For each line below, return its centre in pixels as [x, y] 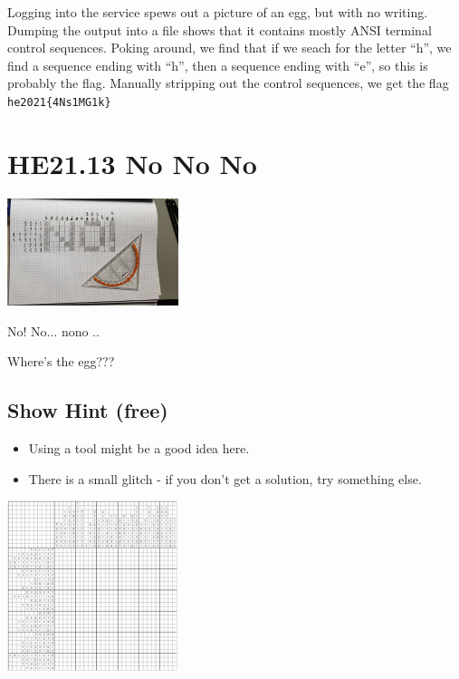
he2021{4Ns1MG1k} [59, 102]
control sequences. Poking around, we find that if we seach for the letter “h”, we [229, 48]
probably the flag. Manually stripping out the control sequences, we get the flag [228, 83]
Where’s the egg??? [61, 361]
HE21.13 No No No [132, 163]
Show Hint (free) [88, 410]
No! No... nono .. [53, 330]
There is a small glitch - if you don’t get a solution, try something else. [225, 478]
